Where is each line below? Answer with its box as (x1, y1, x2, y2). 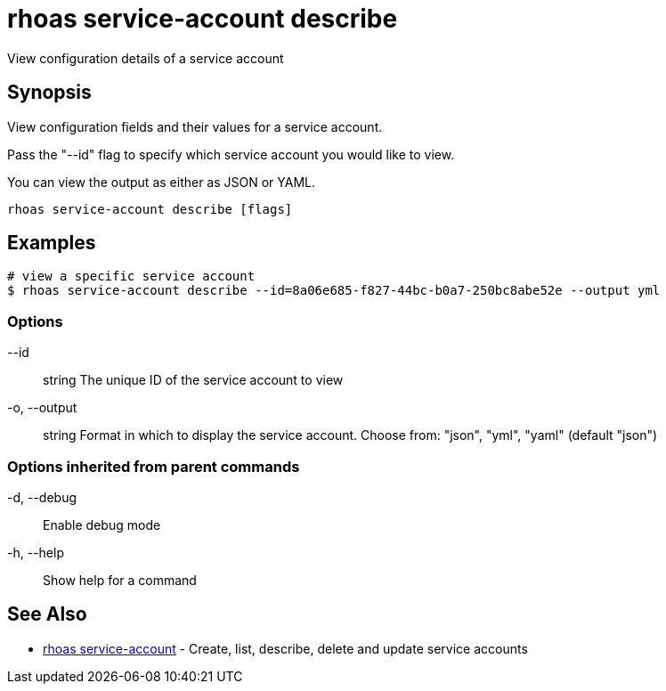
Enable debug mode (43, 516, 161, 532)
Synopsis (7, 81, 92, 104)
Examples (7, 232, 96, 255)
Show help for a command (43, 572, 197, 588)
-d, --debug (7, 489, 77, 505)
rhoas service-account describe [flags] (7, 201, 293, 216)
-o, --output (7, 400, 77, 416)
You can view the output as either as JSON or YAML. (7, 174, 316, 190)
